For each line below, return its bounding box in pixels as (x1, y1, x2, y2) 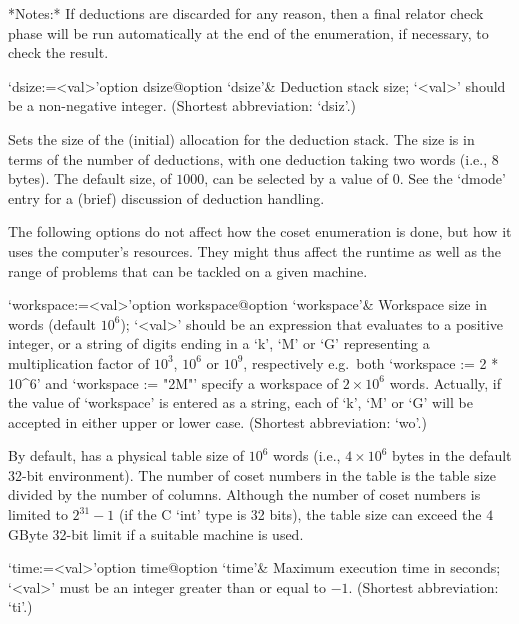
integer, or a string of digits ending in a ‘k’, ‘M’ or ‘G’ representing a (8, 333, 430, 354)
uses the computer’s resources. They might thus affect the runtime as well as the (8, 240, 502, 261)
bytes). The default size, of (8, 168, 172, 189)
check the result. (8, 42, 109, 63)
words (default (8, 313, 97, 334)
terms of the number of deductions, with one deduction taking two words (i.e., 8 (8, 148, 499, 169)
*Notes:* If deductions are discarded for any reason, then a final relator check (8, 3, 484, 23)
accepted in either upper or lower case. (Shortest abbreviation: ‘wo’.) (8, 411, 427, 432)
